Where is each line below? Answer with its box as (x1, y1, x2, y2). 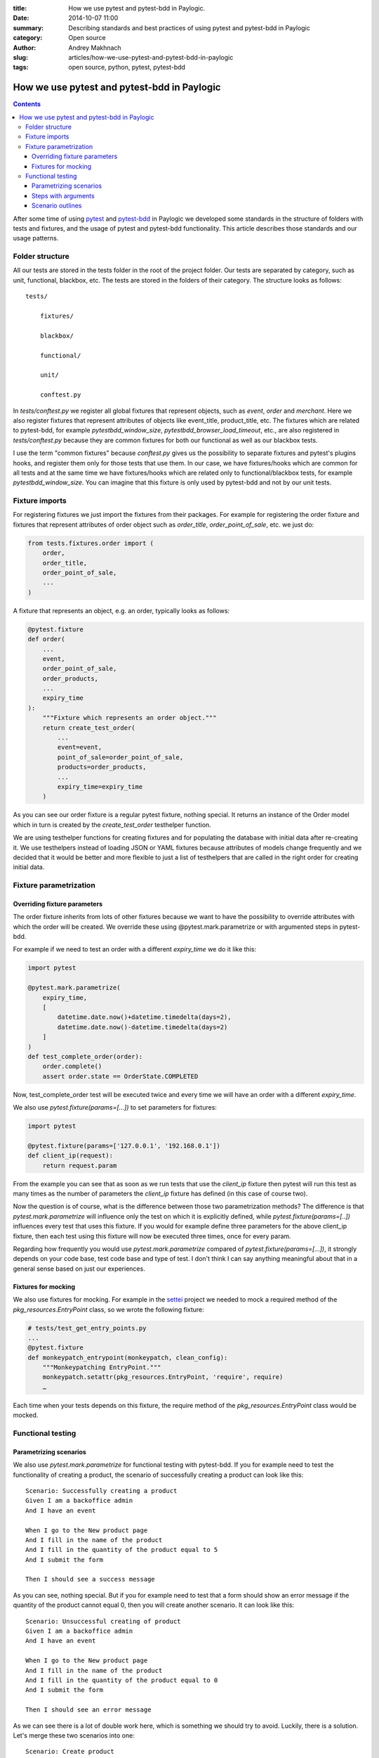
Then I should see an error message (25, 1706, 152, 1714)
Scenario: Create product (25, 1747, 115, 1756)
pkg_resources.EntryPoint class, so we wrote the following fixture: (13, 1305, 205, 1314)
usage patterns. (13, 234, 59, 243)
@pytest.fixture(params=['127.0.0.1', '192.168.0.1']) (27, 1141, 220, 1150)
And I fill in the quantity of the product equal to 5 (25, 1546, 218, 1554)
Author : (13, 43, 36, 52)
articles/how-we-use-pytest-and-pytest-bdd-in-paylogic (68, 53, 234, 61)
